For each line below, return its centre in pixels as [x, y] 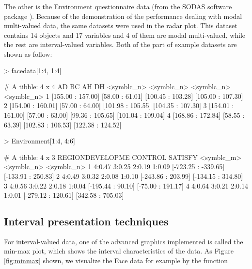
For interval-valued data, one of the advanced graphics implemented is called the [124, 241]
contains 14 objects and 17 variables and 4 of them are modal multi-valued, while [125, 35]
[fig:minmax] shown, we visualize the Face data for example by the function [116, 261]
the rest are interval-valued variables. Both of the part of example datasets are [120, 44]
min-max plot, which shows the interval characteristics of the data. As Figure [119, 251]
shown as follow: [28, 54]
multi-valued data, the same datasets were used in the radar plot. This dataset [121, 25]
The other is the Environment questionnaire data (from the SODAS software [118, 6]
